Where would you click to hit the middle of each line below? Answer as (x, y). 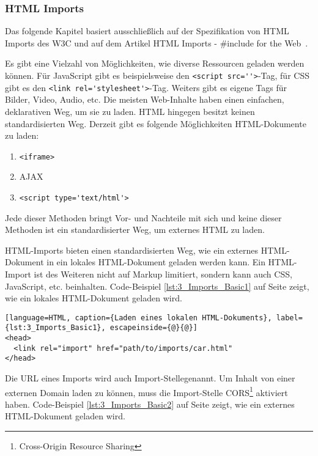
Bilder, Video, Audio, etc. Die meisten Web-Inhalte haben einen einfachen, (145, 99)
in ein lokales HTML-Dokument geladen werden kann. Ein (156, 262)
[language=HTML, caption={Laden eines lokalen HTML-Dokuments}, (139, 318)
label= (289, 318)
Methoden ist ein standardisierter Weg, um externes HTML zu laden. (135, 230)
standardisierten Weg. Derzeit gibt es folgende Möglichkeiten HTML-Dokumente (156, 123)
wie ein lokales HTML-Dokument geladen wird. (94, 298)
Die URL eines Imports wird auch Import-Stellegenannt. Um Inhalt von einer (150, 378)
